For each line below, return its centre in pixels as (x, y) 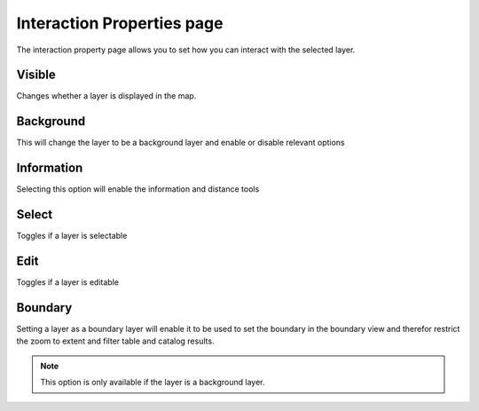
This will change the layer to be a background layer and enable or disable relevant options (181, 143)
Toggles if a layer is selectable (72, 236)
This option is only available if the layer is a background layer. (153, 383)
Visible (36, 75)
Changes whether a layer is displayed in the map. (106, 96)
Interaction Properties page (120, 23)
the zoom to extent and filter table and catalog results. (115, 341)
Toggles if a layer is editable (68, 282)
